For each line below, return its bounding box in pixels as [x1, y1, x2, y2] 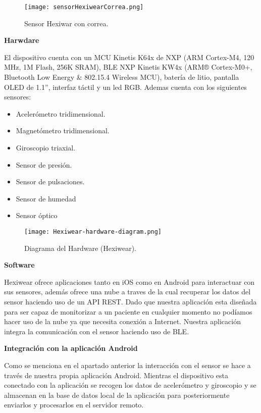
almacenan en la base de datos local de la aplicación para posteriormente [4, 389, 230, 400]
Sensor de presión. [16, 159, 72, 170]
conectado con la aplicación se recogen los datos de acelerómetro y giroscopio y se [4, 380, 256, 390]
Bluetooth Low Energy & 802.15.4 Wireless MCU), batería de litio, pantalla [4, 72, 239, 82]
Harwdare [4, 35, 39, 45]
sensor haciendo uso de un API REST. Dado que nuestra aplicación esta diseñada [4, 296, 257, 306]
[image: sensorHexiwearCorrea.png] [24, 4, 144, 11]
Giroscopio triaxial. [16, 142, 76, 152]
